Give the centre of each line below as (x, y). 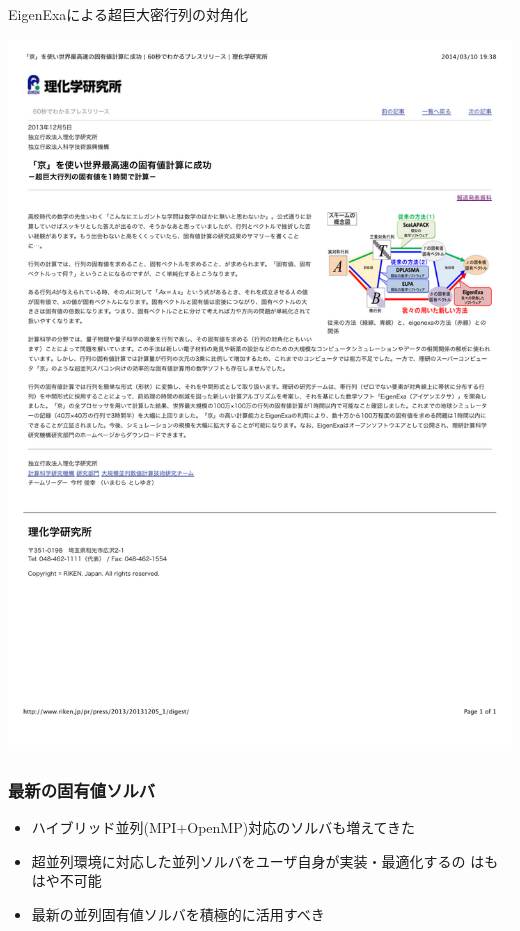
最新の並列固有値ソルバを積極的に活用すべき (178, 914)
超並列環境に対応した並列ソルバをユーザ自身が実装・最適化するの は (258, 860)
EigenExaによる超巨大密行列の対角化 (128, 14)
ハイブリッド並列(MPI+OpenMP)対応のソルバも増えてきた (223, 827)
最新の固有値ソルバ (82, 789)
